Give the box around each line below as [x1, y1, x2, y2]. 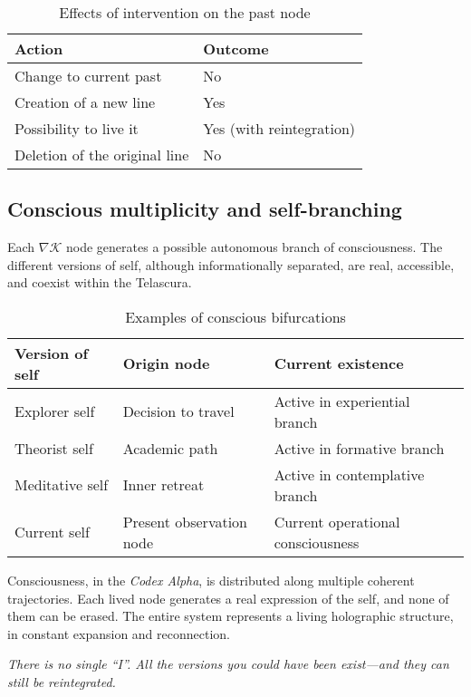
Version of [14, 342, 89, 363]
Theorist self [14, 437, 93, 459]
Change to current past [14, 65, 162, 86]
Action [14, 38, 63, 59]
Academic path [122, 437, 218, 459]
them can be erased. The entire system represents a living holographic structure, [7, 606, 454, 625]
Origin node [122, 353, 210, 374]
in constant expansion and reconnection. [7, 624, 230, 643]
